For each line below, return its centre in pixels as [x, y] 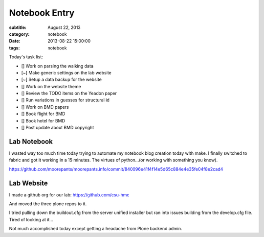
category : [19, 34]
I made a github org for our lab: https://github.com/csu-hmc [69, 195]
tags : [14, 48]
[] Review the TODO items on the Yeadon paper [69, 94]
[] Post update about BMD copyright [58, 128]
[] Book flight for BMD [43, 114]
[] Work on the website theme [51, 86]
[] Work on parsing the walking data [57, 66]
